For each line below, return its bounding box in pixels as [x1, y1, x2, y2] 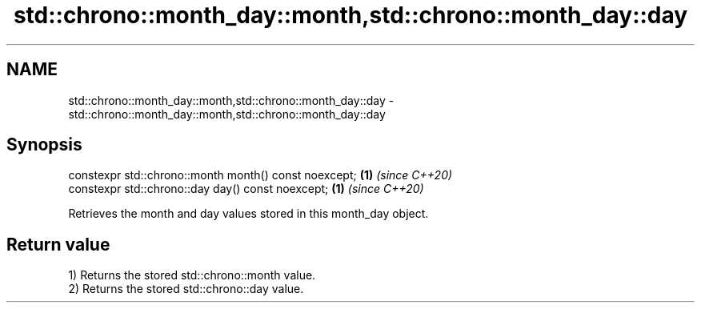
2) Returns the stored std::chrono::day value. [68, 282, 304, 296]
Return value [6, 234, 110, 255]
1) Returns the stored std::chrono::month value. [68, 268, 316, 283]
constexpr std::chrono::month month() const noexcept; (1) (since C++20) [68, 168, 453, 183]
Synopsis [6, 134, 82, 155]
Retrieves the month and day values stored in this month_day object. [68, 207, 429, 221]
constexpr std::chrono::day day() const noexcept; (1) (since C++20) [68, 182, 424, 196]
